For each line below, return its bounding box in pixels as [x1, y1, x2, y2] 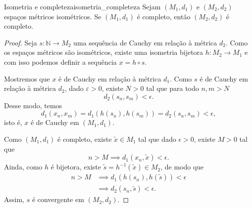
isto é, [4, 117, 22, 127]
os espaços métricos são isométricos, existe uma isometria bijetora [4, 47, 203, 57]
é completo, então [137, 11, 191, 21]
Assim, [4, 194, 24, 205]
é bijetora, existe [50, 162, 101, 172]
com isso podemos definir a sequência [4, 56, 117, 67]
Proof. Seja [4, 37, 37, 47]
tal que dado [138, 133, 176, 144]
